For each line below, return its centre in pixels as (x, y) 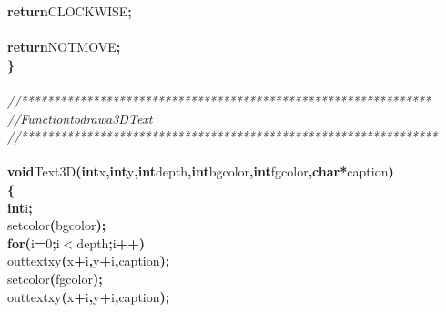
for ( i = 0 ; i (34, 242)
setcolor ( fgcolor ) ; (55, 278)
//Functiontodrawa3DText (80, 118)
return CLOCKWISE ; (70, 11)
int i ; (20, 207)
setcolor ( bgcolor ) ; (57, 225)
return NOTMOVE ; (64, 47)
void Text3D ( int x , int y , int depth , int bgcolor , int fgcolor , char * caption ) (201, 171)
